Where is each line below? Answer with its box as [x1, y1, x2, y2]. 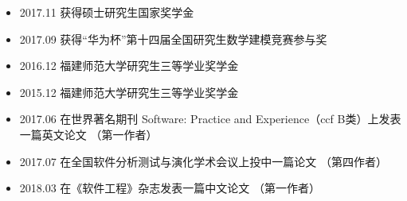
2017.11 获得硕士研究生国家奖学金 [19, 4, 194, 20]
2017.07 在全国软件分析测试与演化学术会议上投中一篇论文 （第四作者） [19, 153, 388, 169]
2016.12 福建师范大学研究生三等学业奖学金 [19, 57, 239, 74]
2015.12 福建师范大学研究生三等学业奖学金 [19, 83, 239, 100]
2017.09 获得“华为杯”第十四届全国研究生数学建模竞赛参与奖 [19, 30, 327, 47]
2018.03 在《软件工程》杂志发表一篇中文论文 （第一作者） [19, 180, 321, 196]
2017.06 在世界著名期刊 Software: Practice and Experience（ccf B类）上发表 [19, 110, 401, 127]
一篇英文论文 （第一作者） [19, 126, 158, 142]
